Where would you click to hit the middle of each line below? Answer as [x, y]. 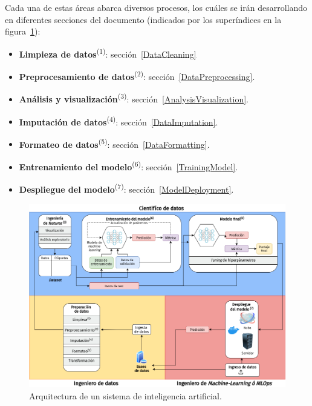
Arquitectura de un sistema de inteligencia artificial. [125, 395]
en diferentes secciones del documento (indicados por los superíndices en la [143, 19]
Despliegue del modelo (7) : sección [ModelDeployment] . [126, 188]
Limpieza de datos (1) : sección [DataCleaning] [108, 53]
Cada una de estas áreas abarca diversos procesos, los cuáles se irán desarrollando [156, 7]
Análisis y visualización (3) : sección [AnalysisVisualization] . [134, 98]
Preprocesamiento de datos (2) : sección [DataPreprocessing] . [137, 75]
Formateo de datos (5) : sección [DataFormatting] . [114, 143]
